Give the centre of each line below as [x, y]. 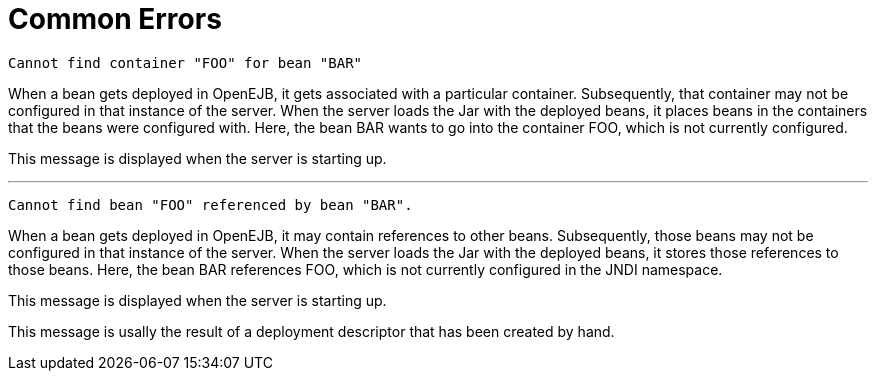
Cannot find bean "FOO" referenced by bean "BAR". [210, 204]
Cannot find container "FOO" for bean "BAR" [185, 62]
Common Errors [115, 19]
